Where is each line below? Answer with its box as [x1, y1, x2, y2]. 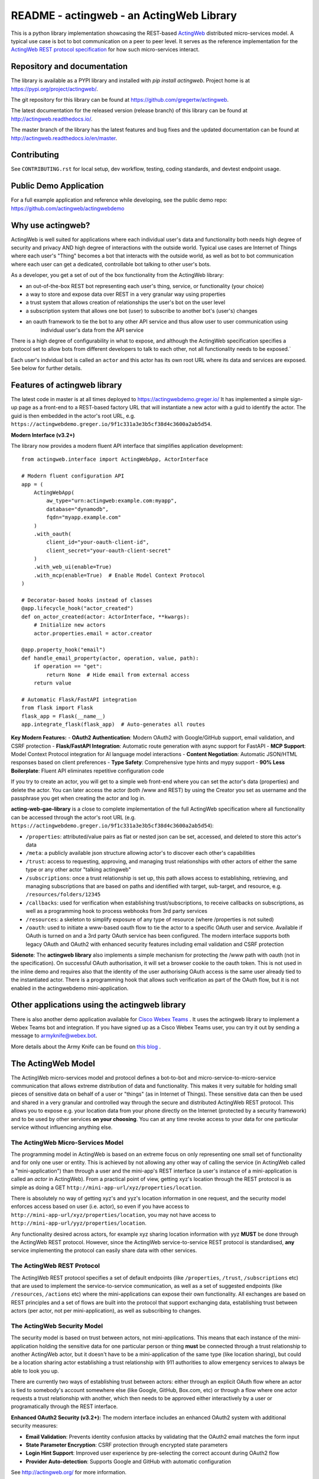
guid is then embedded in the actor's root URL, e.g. [11, 412, 136, 419]
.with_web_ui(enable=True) [33, 564, 112, 570]
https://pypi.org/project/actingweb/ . [11, 85, 99, 92]
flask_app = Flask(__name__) [21, 713, 106, 719]
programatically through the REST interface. [11, 1403, 118, 1410]
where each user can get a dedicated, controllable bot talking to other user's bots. [11, 260, 211, 267]
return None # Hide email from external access [46, 671, 190, 678]
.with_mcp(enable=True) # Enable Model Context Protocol [33, 571, 206, 579]
